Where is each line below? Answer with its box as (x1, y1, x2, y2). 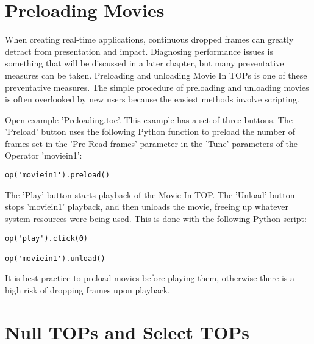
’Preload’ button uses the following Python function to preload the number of (5, 125, 295, 138)
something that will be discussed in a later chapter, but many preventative (5, 57, 284, 70)
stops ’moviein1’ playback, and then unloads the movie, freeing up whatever (5, 200, 289, 213)
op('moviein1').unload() (5, 254, 105, 263)
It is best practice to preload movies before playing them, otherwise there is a (5, 271, 294, 284)
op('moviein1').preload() (5, 171, 110, 180)
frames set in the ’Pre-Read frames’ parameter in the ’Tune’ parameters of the (5, 137, 298, 149)
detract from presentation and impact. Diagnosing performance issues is (5, 45, 273, 57)
